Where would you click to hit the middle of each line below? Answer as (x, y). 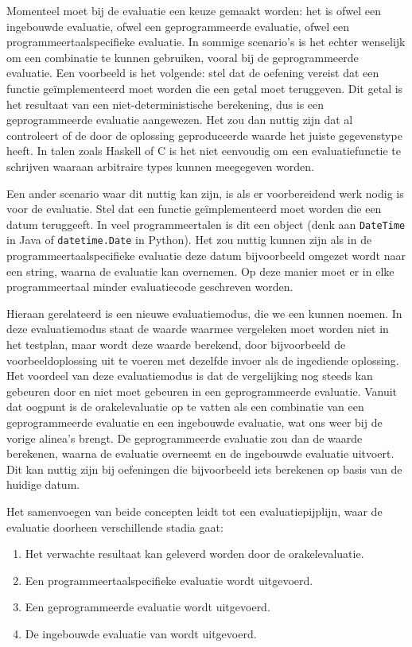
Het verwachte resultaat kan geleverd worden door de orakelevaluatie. (194, 554)
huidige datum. (43, 484)
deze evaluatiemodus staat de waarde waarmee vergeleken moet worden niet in (198, 329)
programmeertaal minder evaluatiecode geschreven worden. (150, 287)
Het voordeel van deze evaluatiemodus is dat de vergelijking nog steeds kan (190, 376)
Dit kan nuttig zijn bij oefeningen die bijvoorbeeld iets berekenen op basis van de (204, 469)
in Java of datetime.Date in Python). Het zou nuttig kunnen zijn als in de (189, 240)
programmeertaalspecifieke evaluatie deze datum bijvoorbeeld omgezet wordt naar (206, 256)
